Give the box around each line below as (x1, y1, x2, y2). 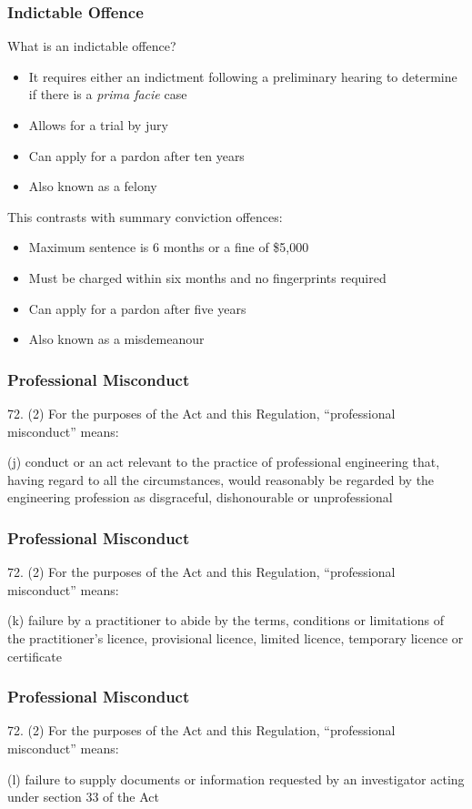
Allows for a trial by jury (28, 116, 168, 134)
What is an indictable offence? (7, 36, 176, 56)
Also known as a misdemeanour (28, 329, 205, 349)
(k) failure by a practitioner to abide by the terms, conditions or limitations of (7, 611, 444, 630)
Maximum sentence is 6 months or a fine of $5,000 (28, 238, 309, 257)
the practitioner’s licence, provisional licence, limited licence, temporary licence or (7, 628, 464, 647)
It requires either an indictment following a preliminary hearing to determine (28, 66, 457, 86)
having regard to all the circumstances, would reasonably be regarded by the (7, 470, 435, 489)
